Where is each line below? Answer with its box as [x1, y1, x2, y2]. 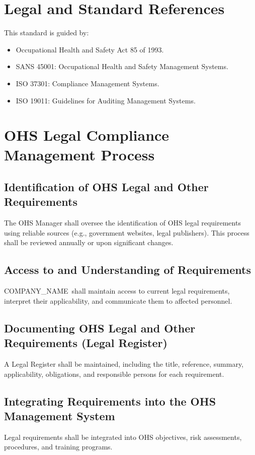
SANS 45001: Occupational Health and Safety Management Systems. [16, 61, 228, 72]
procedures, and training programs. [4, 441, 113, 452]
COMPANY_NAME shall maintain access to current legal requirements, [4, 286, 230, 296]
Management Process [4, 144, 155, 165]
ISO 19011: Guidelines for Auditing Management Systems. [16, 95, 196, 105]
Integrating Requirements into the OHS [4, 393, 216, 409]
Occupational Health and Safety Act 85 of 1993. [16, 44, 164, 54]
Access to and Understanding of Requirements [4, 262, 251, 277]
